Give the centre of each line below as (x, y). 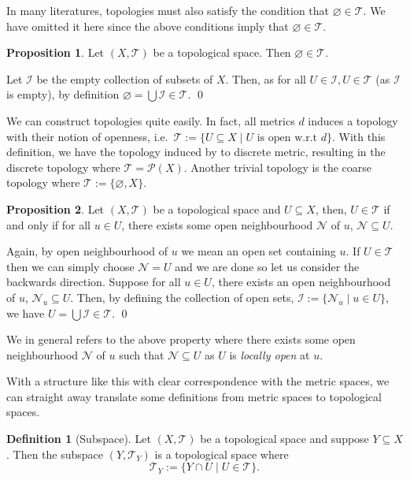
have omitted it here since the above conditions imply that (148, 26)
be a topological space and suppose (284, 439)
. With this (358, 136)
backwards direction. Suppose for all (94, 282)
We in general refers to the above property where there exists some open (181, 339)
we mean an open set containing (259, 251)
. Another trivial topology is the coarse (278, 167)
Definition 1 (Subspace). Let (79, 439)
